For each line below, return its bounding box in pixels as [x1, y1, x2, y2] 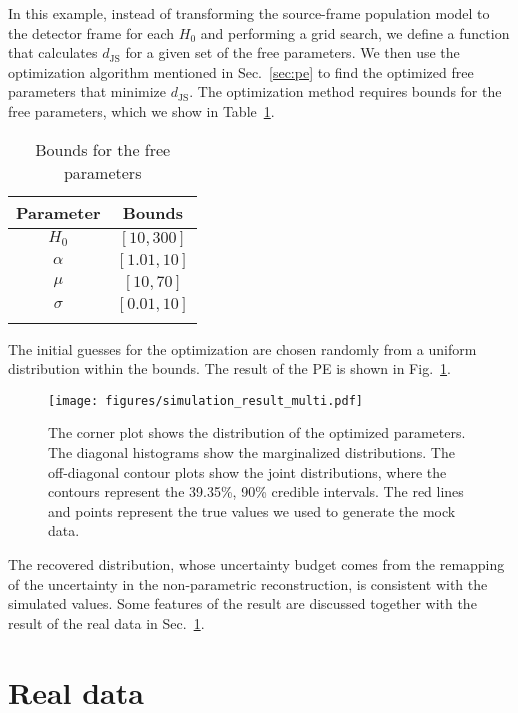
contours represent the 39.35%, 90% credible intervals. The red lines [48, 481, 464, 502]
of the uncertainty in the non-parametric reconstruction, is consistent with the [8, 573, 488, 594]
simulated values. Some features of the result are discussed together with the [8, 593, 477, 614]
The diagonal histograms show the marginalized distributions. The [48, 442, 455, 462]
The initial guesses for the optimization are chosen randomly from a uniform [8, 338, 477, 359]
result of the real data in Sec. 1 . [8, 612, 205, 633]
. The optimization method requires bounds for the [189, 81, 502, 102]
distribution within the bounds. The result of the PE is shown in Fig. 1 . [8, 358, 451, 379]
